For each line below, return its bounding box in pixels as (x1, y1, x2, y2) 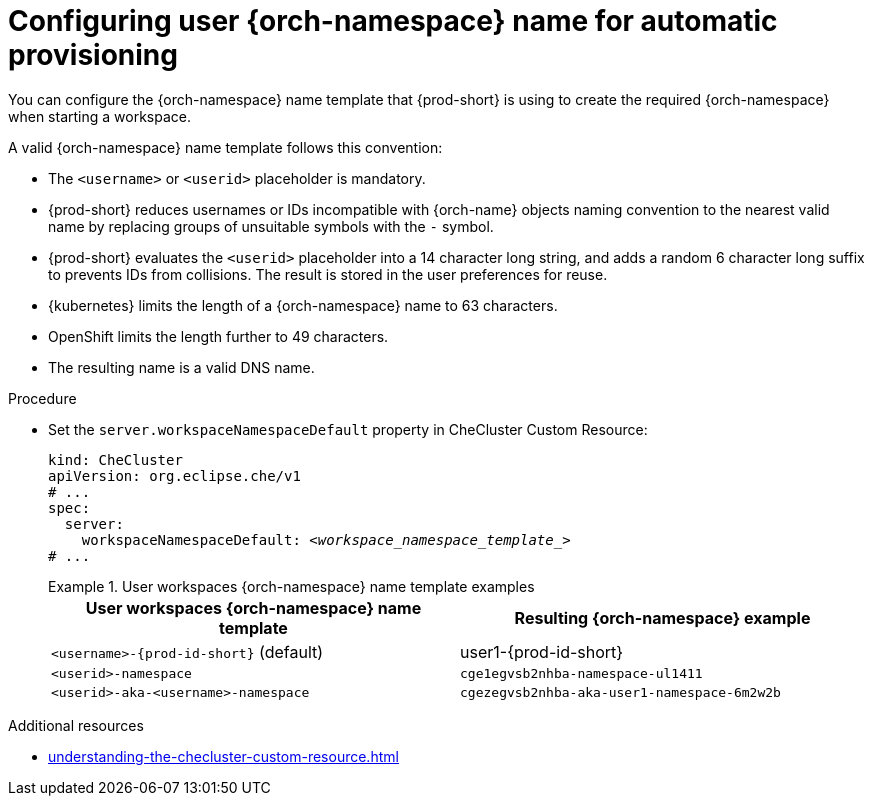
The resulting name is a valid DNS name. (48, 358, 315, 376)
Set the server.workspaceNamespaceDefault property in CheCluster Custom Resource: (48, 420, 648, 438)
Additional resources (8, 716, 144, 734)
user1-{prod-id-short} (460, 641, 624, 662)
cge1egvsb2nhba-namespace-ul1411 (460, 665, 703, 681)
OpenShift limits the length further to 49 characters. (48, 327, 389, 345)
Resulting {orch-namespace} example (514, 607, 811, 628)
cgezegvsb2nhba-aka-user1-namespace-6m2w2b (460, 684, 781, 700)
